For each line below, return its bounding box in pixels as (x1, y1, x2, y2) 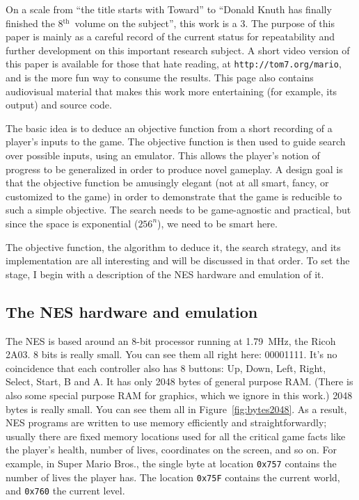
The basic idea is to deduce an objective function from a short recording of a (6, 120, 333, 135)
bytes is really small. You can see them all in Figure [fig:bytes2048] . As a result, (6, 401, 347, 416)
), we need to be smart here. (157, 216, 278, 230)
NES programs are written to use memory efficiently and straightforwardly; (6, 415, 327, 430)
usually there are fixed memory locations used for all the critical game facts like (6, 428, 346, 443)
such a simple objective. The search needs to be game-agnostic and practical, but (6, 202, 351, 217)
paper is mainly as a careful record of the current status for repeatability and (6, 29, 335, 44)
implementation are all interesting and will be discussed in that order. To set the (6, 253, 350, 268)
